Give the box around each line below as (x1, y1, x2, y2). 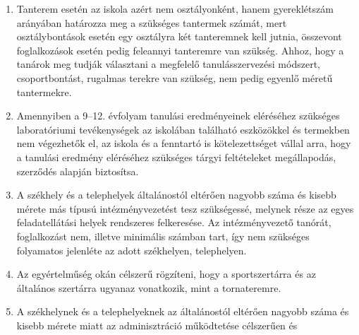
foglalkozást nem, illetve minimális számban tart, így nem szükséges (16, 228, 310, 243)
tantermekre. (16, 84, 72, 99)
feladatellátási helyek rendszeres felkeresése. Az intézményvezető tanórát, (16, 215, 331, 230)
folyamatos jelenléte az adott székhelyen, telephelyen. (16, 242, 247, 257)
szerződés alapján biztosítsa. (16, 163, 139, 178)
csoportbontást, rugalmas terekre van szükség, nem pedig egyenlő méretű (16, 70, 333, 85)
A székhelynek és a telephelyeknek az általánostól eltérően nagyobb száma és (16, 304, 349, 319)
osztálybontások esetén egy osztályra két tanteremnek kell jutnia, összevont (16, 29, 342, 44)
